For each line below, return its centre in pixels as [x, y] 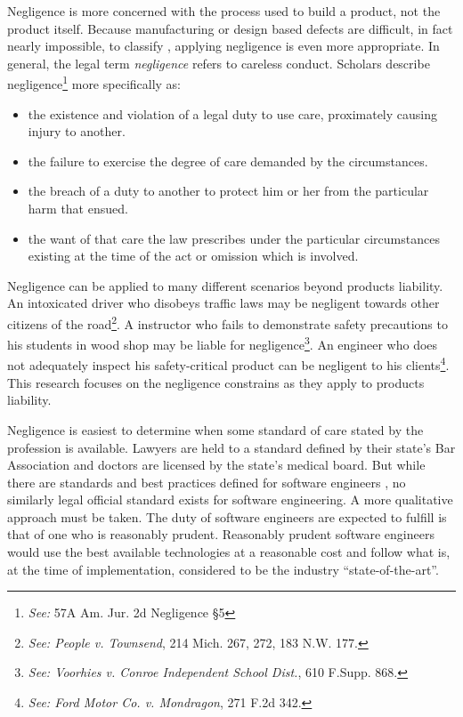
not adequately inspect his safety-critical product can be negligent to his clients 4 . [228, 364]
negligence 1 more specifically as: [94, 83]
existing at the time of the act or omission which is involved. [193, 256]
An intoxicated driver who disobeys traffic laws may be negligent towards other [223, 303]
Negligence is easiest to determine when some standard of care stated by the [215, 429]
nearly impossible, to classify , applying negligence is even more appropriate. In [223, 46]
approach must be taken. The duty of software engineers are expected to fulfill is [227, 516]
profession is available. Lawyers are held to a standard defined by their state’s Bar [231, 447]
